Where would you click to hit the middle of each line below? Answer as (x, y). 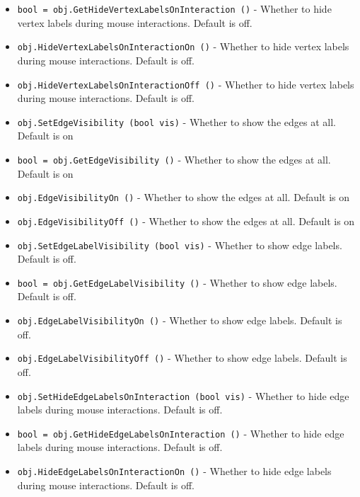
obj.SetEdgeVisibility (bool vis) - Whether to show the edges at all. (176, 121)
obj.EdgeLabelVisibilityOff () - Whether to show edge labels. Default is (182, 358)
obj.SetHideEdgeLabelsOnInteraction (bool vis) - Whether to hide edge (183, 395)
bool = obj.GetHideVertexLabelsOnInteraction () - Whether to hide (174, 8)
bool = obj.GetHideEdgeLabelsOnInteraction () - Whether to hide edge (181, 433)
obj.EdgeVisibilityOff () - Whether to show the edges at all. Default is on (186, 221)
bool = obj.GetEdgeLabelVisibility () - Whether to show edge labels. (177, 282)
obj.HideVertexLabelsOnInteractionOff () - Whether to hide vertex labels (186, 84)
